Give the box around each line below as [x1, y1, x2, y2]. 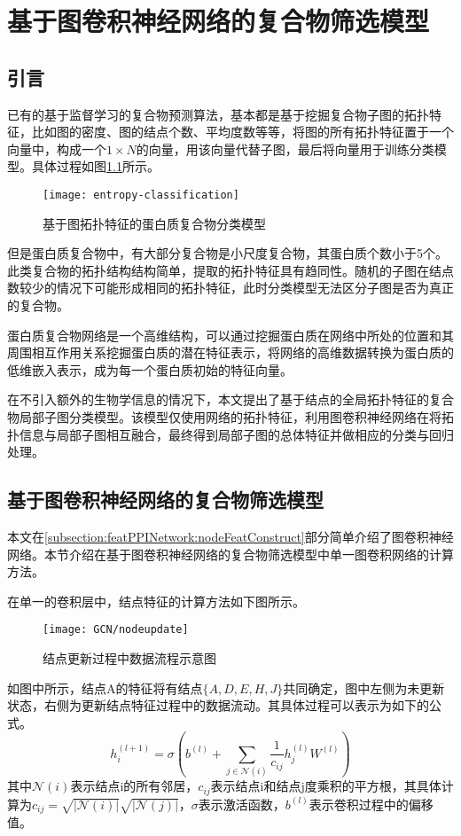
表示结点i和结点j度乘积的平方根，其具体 [210, 777, 441, 795]
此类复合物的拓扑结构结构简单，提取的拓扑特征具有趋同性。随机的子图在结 [7, 261, 441, 279]
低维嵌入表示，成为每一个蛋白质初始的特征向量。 [7, 360, 293, 379]
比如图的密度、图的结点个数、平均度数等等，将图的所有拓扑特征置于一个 [31, 122, 454, 141]
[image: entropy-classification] [43, 188, 239, 201]
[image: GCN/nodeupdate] [43, 623, 189, 637]
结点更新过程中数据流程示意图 [43, 648, 216, 667]
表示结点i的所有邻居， [70, 777, 199, 795]
